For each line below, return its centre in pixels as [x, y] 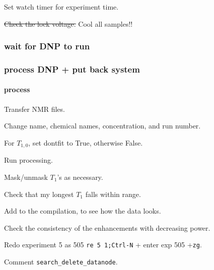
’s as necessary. [80, 177]
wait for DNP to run [47, 46]
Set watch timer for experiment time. [61, 7]
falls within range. [113, 194]
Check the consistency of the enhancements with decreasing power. [107, 227]
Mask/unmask [26, 177]
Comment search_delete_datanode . [61, 261]
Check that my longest [39, 194]
